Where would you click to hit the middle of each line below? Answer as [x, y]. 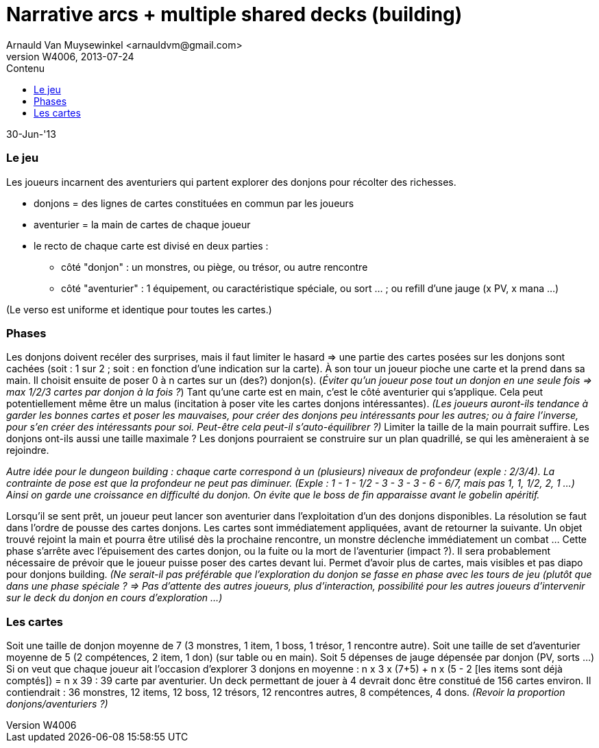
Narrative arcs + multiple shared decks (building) [234, 14]
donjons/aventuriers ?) [57, 704]
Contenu [26, 68]
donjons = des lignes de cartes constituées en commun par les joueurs [194, 203]
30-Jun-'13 [31, 134]
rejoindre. [28, 450]
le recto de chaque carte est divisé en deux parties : [151, 245]
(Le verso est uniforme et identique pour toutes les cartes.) [139, 309]
